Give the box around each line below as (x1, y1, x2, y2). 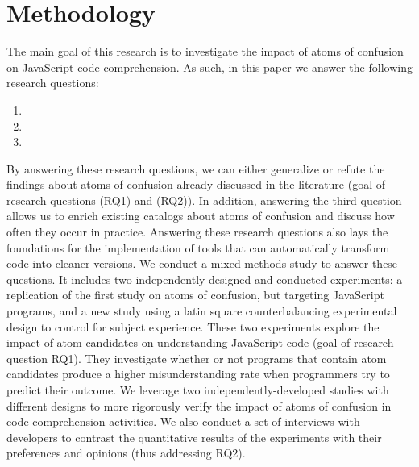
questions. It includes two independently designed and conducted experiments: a (6, 270, 403, 287)
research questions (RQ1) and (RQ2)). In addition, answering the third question (6, 191, 402, 208)
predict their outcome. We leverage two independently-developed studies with (6, 382, 389, 398)
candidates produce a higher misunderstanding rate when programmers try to (6, 365, 390, 382)
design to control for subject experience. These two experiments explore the (6, 318, 380, 335)
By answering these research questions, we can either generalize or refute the (6, 160, 385, 177)
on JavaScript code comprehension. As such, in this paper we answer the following (6, 58, 413, 75)
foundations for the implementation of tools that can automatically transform (6, 239, 390, 256)
